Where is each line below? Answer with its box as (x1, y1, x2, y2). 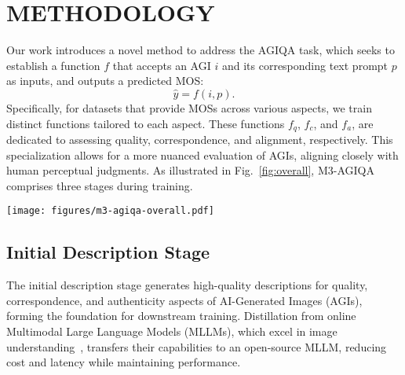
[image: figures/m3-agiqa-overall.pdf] (6, 205, 214, 217)
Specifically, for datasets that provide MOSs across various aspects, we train (6, 99, 372, 116)
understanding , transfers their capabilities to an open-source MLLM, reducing (6, 338, 387, 355)
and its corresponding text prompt (221, 57, 389, 73)
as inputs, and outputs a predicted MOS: (6, 72, 204, 89)
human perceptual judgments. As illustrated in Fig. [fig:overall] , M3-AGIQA (6, 162, 374, 178)
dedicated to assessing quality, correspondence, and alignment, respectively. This (6, 131, 393, 147)
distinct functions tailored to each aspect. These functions (6, 115, 285, 131)
